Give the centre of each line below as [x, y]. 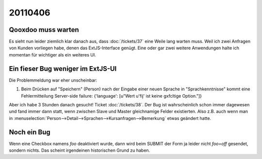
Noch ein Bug [30, 132]
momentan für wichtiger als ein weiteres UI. [53, 55]
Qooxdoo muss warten [44, 30]
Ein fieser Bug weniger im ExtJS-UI [63, 68]
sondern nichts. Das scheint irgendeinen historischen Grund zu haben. [80, 150]
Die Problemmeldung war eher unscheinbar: [53, 80]
